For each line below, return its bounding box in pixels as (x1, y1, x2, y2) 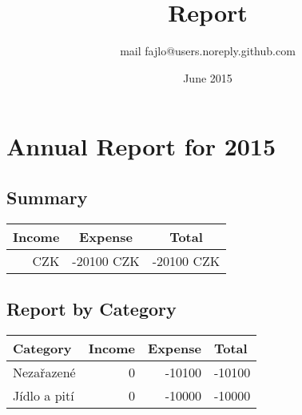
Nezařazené (13, 362, 76, 381)
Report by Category (6, 296, 177, 321)
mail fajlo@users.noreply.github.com (120, 42, 296, 59)
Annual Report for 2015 (6, 130, 276, 163)
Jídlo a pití (13, 385, 74, 405)
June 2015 (183, 69, 232, 86)
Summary (6, 184, 88, 209)
